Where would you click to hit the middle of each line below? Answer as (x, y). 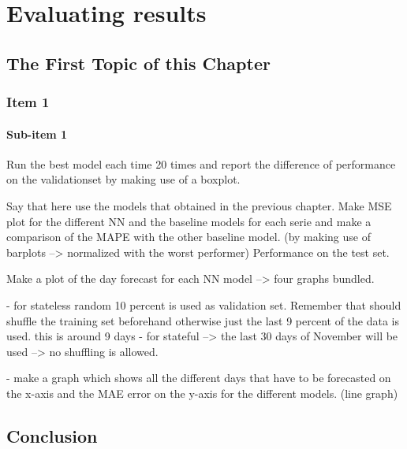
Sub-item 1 (37, 134)
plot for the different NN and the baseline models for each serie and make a (189, 221)
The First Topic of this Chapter (138, 63)
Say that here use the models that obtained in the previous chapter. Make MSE (199, 205)
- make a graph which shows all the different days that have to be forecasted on (199, 378)
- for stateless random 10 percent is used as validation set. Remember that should (204, 304)
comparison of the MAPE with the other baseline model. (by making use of (189, 237)
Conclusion (52, 435)
